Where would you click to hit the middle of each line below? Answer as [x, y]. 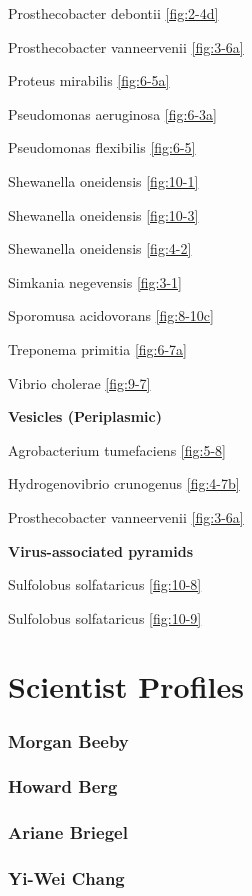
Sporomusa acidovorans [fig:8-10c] [111, 315]
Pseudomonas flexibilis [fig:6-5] [102, 147]
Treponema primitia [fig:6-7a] [97, 348]
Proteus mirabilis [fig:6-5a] [89, 80]
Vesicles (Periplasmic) [85, 416]
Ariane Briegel [68, 832]
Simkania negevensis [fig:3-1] [95, 281]
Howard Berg [63, 786]
